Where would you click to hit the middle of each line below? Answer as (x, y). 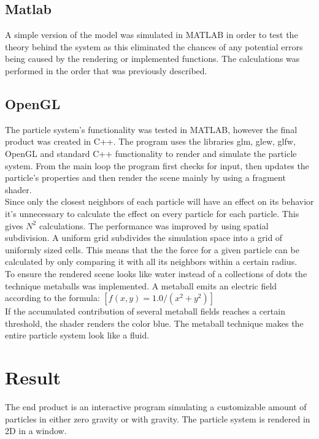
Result (33, 377)
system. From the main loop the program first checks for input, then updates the (157, 165)
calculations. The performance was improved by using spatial (154, 225)
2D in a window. (36, 431)
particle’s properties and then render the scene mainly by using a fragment (145, 178)
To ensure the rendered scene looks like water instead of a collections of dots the (156, 273)
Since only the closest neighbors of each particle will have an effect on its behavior (159, 201)
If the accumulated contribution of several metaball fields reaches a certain (145, 311)
